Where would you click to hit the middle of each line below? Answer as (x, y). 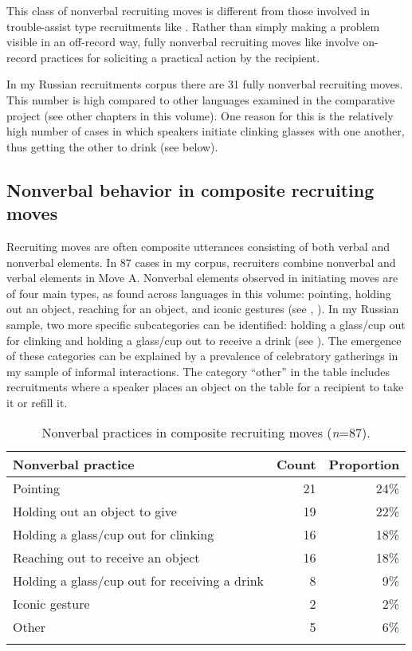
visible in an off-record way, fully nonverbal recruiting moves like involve (183, 42)
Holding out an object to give (95, 512)
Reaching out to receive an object (106, 558)
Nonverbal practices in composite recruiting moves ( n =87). (206, 433)
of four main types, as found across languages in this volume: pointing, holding (199, 293)
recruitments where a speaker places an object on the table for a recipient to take (205, 387)
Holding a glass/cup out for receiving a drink (139, 581)
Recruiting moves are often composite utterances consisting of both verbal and (198, 246)
